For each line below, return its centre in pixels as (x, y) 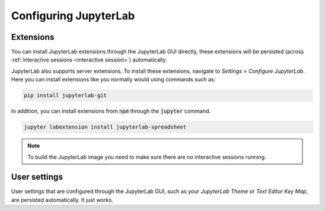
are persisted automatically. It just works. (62, 200)
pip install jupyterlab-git (65, 96)
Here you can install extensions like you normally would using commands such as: (113, 80)
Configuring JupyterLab (73, 16)
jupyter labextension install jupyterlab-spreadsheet (105, 127)
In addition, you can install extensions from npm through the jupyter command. (111, 111)
